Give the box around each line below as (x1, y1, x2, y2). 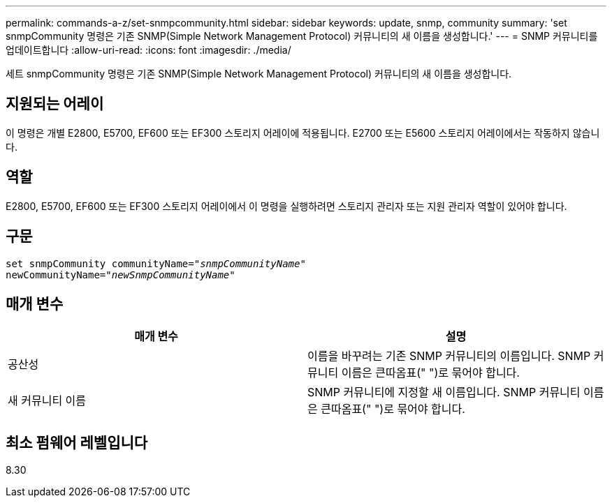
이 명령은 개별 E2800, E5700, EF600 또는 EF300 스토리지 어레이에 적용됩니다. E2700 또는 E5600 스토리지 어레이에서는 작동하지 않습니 (6, 126, 600, 139)
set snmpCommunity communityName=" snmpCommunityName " (6, 257, 306, 269)
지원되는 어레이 (6, 95, 104, 113)
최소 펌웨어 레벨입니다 (6, 433, 148, 451)
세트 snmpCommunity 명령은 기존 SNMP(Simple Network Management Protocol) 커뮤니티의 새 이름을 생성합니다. (6, 68, 512, 80)
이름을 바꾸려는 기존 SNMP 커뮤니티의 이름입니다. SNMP (307, 349, 591, 363)
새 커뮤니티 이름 (8, 393, 87, 408)
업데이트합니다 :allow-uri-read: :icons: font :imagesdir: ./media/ (6, 44, 291, 56)
